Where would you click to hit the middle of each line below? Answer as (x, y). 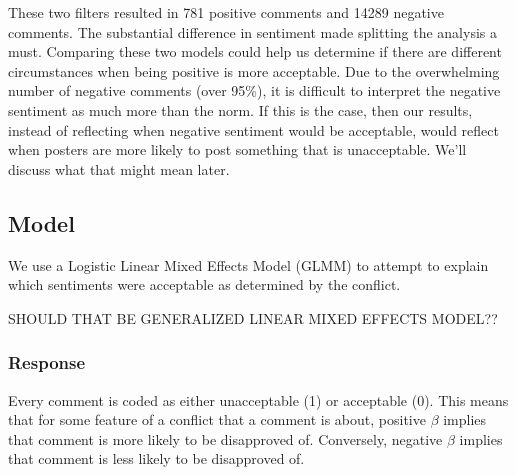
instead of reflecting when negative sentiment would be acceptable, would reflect (253, 129)
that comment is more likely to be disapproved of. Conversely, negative (225, 438)
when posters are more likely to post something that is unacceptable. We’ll (237, 149)
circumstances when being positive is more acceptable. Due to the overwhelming (254, 70)
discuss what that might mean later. (119, 168)
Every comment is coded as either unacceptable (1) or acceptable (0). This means (258, 399)
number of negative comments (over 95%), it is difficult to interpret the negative (254, 90)
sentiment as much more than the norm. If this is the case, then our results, (240, 109)
